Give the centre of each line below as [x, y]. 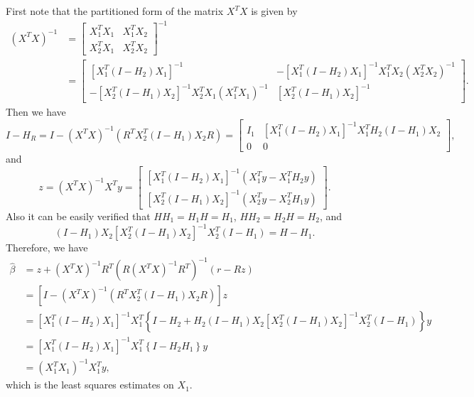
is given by [274, 11]
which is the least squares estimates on [90, 385]
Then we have [36, 112]
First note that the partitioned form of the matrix [115, 11]
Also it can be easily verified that [78, 216]
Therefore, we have [47, 248]
